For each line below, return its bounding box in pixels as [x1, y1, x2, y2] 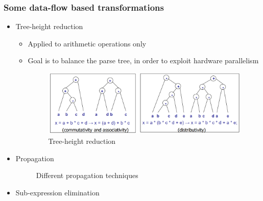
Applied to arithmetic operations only [28, 38, 147, 48]
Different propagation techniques [36, 170, 138, 181]
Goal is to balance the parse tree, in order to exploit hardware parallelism [28, 55, 259, 66]
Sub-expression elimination [15, 187, 100, 197]
